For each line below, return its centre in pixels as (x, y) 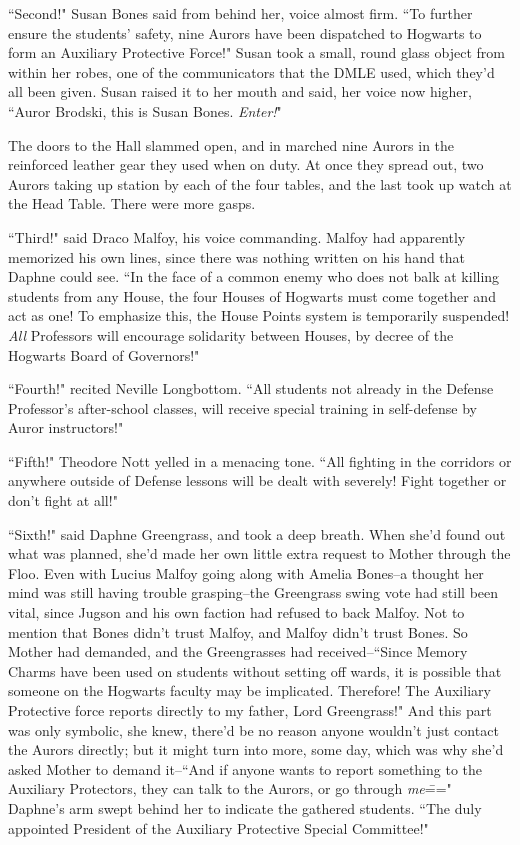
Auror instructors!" (66, 427)
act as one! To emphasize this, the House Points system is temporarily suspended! (259, 315)
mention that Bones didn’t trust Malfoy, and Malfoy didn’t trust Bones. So (238, 631)
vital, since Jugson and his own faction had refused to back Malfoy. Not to (236, 612)
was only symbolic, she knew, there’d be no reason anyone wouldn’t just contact (253, 729)
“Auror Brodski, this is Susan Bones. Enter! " (145, 110)
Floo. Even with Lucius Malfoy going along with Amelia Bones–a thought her (246, 572)
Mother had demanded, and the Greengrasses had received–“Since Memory (238, 651)
